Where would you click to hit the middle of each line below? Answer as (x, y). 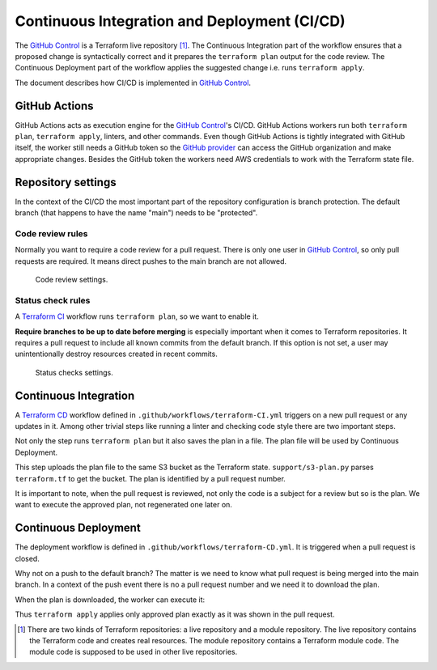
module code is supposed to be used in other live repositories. (134, 652)
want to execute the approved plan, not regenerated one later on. (123, 505)
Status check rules (53, 300)
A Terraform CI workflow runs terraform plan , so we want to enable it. (137, 316)
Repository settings (66, 182)
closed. (27, 558)
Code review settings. (72, 280)
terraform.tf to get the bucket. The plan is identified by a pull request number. (151, 478)
